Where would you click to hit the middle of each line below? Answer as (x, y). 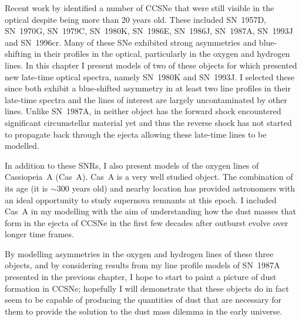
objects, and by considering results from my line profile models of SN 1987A (142, 265)
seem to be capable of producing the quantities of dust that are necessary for (143, 300)
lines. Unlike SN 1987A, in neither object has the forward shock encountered (143, 111)
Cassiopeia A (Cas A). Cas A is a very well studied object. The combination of (149, 177)
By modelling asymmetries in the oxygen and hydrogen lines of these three (139, 253)
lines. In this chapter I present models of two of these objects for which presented (151, 65)
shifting (18, 54)
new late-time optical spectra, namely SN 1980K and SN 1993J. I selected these (150, 76)
